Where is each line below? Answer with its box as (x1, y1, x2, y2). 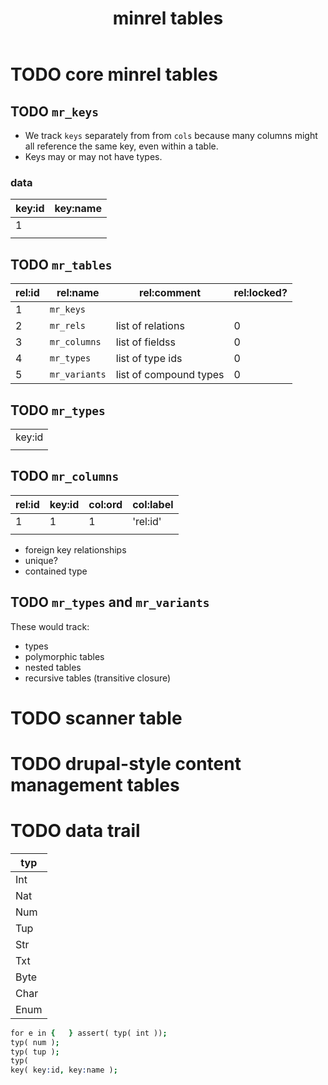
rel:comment (139, 286, 202, 300)
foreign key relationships (24, 543, 127, 556)
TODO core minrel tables (10, 63, 218, 86)
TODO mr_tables (10, 256, 113, 273)
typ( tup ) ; (10, 1047, 60, 1057)
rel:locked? (233, 286, 288, 300)
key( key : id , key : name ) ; (10, 1065, 118, 1076)
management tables (10, 773, 180, 796)
